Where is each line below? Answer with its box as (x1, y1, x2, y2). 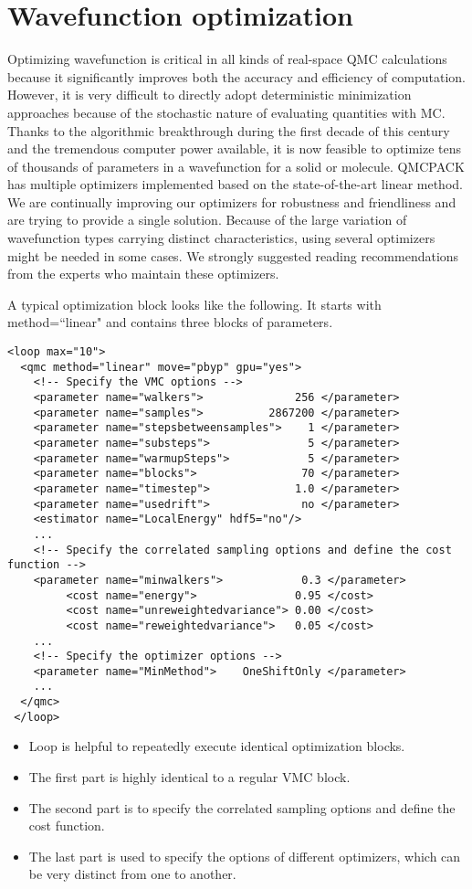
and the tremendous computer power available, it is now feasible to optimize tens (7, 139, 461, 158)
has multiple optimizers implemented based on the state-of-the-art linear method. (7, 175, 463, 194)
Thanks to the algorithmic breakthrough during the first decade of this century (7, 121, 450, 140)
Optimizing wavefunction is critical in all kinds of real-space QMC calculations (7, 49, 447, 69)
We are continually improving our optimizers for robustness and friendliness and (7, 192, 456, 211)
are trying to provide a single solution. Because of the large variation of (7, 210, 407, 229)
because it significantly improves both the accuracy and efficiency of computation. (7, 67, 466, 86)
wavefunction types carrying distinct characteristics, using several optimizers (7, 228, 435, 248)
